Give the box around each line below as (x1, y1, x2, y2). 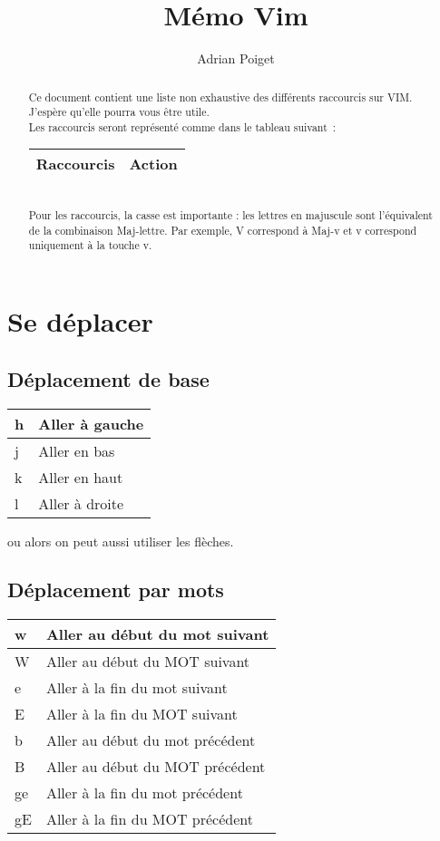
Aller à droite (38, 492, 124, 514)
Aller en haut (38, 466, 123, 488)
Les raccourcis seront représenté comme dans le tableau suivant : (28, 119, 337, 134)
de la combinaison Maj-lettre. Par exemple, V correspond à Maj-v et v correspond (28, 222, 417, 237)
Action (129, 153, 178, 175)
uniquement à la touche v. (28, 237, 152, 253)
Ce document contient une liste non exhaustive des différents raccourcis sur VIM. (28, 89, 413, 104)
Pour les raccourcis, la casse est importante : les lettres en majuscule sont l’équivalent (28, 208, 433, 223)
